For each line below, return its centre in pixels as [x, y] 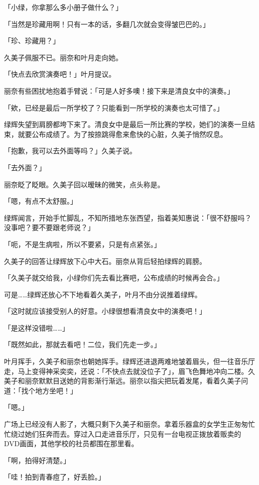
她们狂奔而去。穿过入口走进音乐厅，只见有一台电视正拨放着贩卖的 [133, 433]
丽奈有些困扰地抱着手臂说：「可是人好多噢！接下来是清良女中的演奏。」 [119, 90]
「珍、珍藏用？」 [32, 41]
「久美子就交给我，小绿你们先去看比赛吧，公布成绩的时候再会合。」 [114, 278]
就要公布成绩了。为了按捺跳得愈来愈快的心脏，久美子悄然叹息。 [122, 134]
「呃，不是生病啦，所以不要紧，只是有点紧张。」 [82, 244]
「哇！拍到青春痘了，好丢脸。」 [55, 477]
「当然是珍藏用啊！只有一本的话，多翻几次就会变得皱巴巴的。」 [107, 24]
